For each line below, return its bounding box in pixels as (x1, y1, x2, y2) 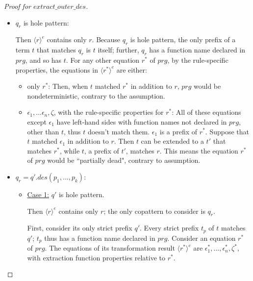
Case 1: (27, 189, 49, 199)
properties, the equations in (15, 64, 99, 75)
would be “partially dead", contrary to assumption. (47, 155, 201, 165)
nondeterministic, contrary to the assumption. (27, 90, 165, 101)
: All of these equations (172, 107, 241, 117)
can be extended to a (141, 136, 204, 146)
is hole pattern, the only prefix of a (130, 34, 236, 45)
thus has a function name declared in (44, 232, 155, 243)
